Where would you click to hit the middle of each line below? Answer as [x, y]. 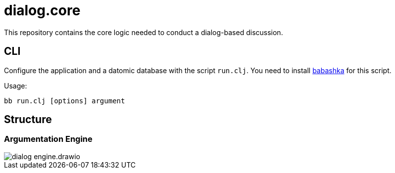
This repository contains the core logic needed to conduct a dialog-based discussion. [144, 32]
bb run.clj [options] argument [65, 101]
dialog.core [42, 10]
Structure [28, 120]
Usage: [16, 86]
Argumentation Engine [48, 139]
